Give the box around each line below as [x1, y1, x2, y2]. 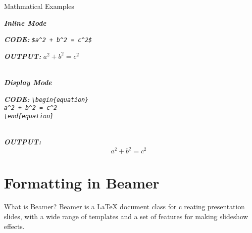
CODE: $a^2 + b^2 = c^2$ [4, 34, 92, 45]
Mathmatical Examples [4, 1, 74, 11]
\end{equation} [4, 112, 54, 120]
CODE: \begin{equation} [4, 93, 89, 104]
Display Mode [4, 77, 52, 88]
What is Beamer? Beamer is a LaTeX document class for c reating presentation [4, 201, 245, 212]
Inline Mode [4, 17, 47, 28]
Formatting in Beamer [4, 173, 159, 193]
